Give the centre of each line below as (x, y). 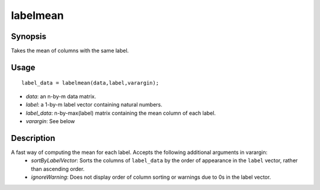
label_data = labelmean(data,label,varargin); (90, 83)
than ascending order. (58, 169)
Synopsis (29, 36)
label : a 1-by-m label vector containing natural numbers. (94, 105)
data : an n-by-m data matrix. (61, 96)
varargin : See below (50, 121)
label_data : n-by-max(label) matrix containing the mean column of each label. (121, 113)
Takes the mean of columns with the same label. (70, 51)
